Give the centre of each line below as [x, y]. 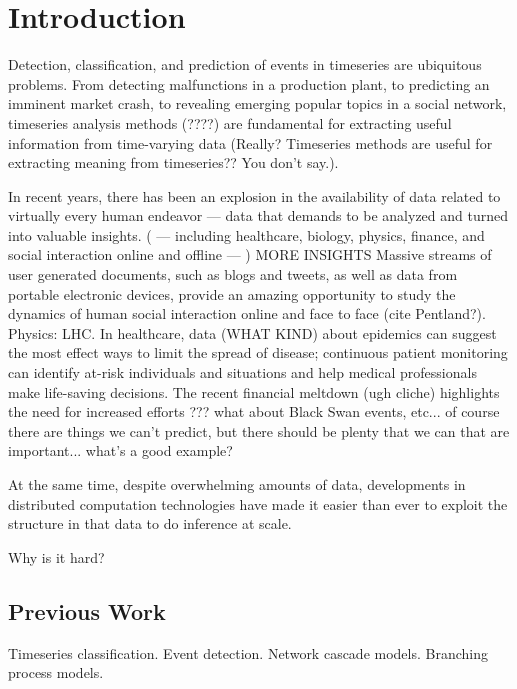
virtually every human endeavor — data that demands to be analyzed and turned [258, 215]
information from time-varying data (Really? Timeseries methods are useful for [250, 142]
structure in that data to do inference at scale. [150, 523]
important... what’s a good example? [120, 450]
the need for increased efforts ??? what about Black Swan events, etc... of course [254, 411]
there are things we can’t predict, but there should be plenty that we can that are [259, 430]
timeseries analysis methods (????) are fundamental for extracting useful [230, 122]
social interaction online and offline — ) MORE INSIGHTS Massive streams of [250, 254]
